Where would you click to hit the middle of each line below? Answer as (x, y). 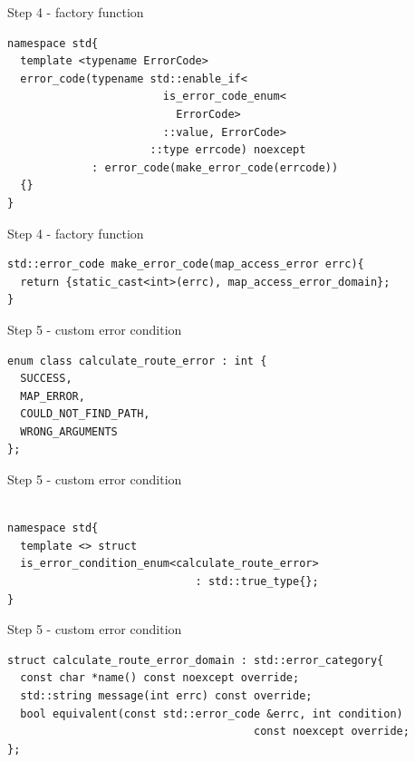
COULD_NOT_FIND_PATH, (85, 414)
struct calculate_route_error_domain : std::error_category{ (196, 660)
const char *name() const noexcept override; (160, 678)
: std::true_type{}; (257, 582)
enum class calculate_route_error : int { (137, 361)
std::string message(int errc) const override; (166, 696)
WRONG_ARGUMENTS (69, 431)
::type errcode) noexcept (228, 150)
